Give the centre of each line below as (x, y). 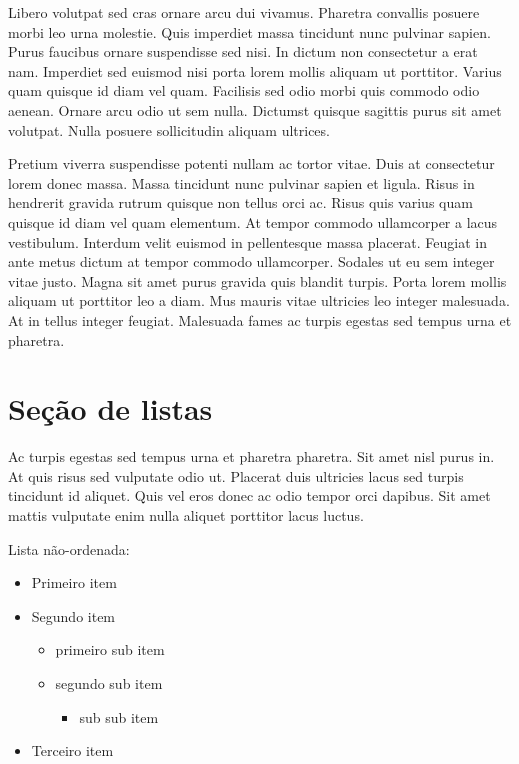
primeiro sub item (110, 649)
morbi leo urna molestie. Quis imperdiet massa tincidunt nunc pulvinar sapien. (249, 31)
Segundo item (73, 615)
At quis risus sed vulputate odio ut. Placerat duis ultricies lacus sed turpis (236, 475)
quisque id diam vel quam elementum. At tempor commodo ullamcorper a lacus (253, 221)
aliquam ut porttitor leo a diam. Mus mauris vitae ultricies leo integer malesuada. (259, 300)
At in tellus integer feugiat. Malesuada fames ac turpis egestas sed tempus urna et (260, 319)
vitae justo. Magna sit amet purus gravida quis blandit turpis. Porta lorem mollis (257, 280)
